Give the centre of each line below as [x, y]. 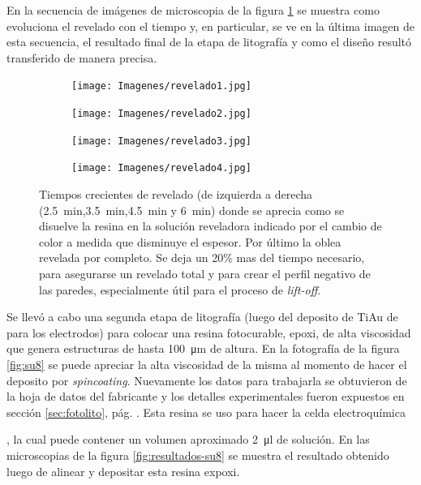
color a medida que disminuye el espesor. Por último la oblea [190, 241]
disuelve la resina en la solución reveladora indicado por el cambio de [210, 226]
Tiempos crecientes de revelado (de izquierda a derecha [176, 194]
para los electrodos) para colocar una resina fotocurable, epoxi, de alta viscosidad [209, 332]
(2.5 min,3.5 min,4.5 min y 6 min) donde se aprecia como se [192, 210]
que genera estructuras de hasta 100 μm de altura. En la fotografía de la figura [203, 348]
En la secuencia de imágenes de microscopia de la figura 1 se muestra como [193, 10]
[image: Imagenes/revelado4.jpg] [161, 168]
